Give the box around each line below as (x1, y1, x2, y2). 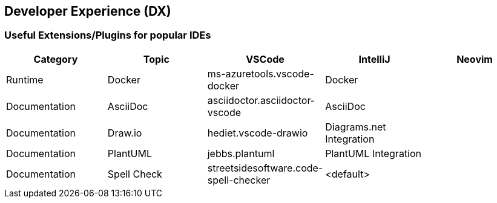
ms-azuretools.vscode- (207, 67, 314, 80)
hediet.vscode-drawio (207, 126, 308, 139)
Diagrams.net (325, 120, 386, 133)
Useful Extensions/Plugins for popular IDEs (4, 29, 211, 42)
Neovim (456, 53, 493, 65)
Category (33, 53, 78, 65)
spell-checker (207, 173, 271, 186)
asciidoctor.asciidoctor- (207, 94, 315, 106)
